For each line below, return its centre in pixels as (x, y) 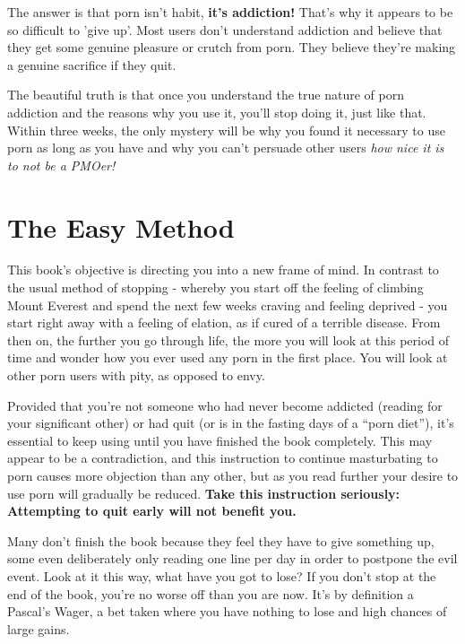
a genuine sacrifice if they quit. (92, 64)
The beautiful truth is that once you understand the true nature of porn (206, 95)
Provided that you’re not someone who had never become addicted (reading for (225, 405)
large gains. (39, 628)
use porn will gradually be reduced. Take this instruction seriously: (204, 493)
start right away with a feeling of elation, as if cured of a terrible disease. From (224, 322)
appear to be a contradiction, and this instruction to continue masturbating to (223, 458)
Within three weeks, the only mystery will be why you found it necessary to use (226, 130)
